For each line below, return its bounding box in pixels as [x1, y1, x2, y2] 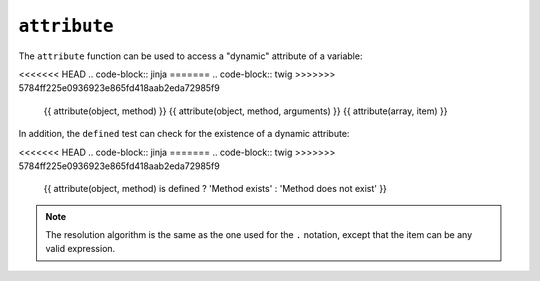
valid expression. [45, 243, 116, 255]
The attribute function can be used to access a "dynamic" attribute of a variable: [18, 50, 363, 62]
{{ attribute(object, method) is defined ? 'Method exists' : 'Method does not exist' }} [43, 183, 387, 195]
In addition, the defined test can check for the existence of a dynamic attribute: [18, 128, 350, 140]
